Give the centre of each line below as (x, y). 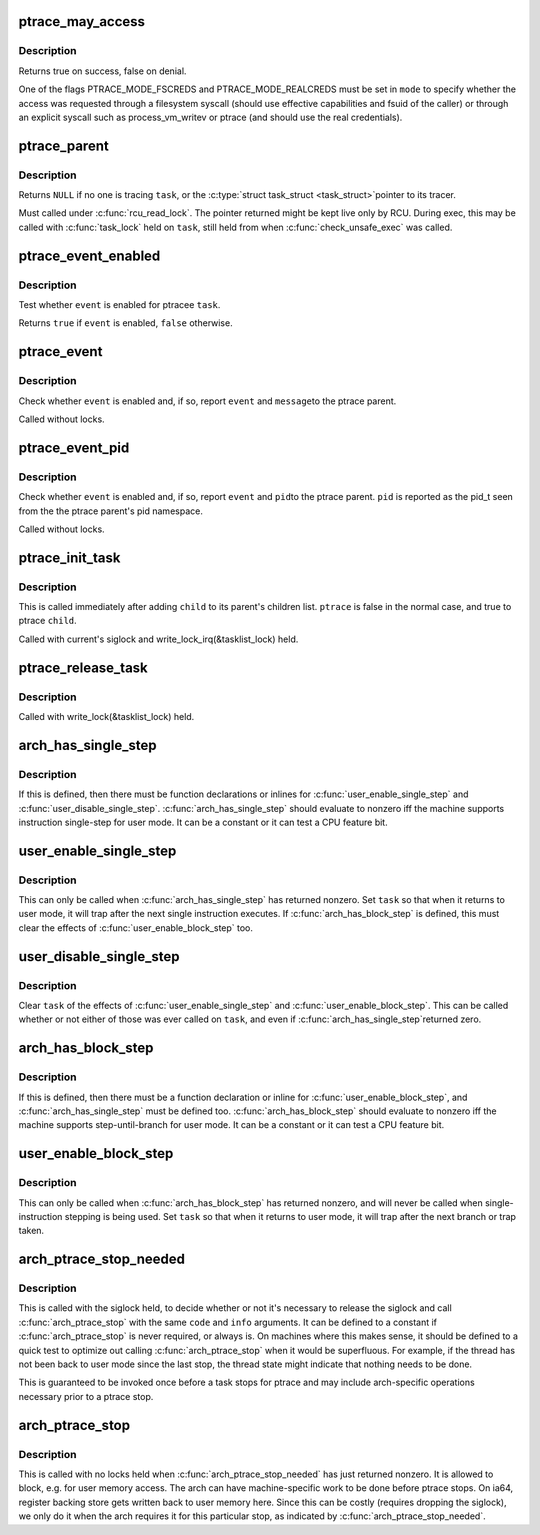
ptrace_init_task (69, 557)
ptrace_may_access (81, 21)
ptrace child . (47, 621)
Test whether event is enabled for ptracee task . (119, 305)
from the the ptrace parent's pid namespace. (111, 511)
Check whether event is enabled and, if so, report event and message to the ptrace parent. (207, 401)
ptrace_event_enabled (89, 255)
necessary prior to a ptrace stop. (86, 1396)
